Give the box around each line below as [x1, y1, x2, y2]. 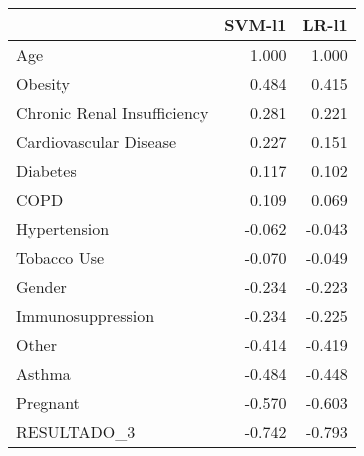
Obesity [16, 72, 70, 95]
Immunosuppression [16, 304, 155, 327]
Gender [16, 275, 67, 298]
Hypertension [16, 217, 110, 240]
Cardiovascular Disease [16, 130, 177, 153]
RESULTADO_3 [16, 420, 136, 443]
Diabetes [16, 159, 77, 182]
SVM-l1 [224, 13, 287, 36]
